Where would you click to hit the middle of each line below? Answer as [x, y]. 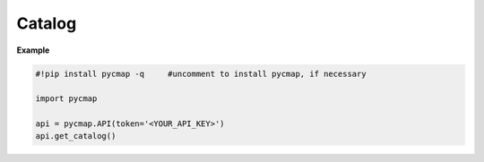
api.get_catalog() [76, 136]
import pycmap [66, 99]
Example [33, 50]
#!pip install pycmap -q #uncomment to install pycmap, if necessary [201, 73]
